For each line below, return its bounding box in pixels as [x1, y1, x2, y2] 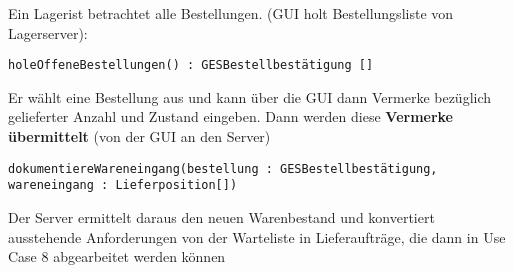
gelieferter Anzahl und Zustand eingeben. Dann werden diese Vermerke [8, 106, 454, 127]
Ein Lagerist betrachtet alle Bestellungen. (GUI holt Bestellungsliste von [8, 3, 454, 23]
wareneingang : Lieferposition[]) [8, 178, 238, 193]
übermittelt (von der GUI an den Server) [8, 126, 271, 147]
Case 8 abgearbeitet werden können [8, 246, 226, 267]
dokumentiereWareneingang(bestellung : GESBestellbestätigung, [8, 161, 438, 176]
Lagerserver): [8, 22, 88, 43]
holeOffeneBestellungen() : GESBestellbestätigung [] [8, 58, 374, 73]
